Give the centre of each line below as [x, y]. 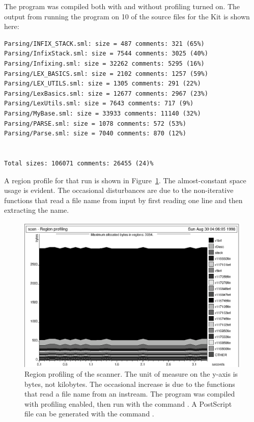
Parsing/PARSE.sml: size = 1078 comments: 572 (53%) [95, 123]
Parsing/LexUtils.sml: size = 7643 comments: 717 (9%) [99, 104]
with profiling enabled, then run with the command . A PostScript [128, 403]
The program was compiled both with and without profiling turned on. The [122, 6]
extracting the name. [37, 210]
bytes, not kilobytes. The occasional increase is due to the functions [130, 384]
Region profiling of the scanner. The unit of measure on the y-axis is [131, 374]
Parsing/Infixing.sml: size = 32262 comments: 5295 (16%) [104, 63]
